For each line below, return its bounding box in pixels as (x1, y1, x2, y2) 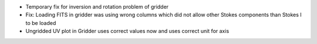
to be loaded (25, 19, 56, 26)
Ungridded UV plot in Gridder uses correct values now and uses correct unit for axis (25, 28, 230, 35)
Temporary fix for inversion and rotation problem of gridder (25, 3, 169, 10)
